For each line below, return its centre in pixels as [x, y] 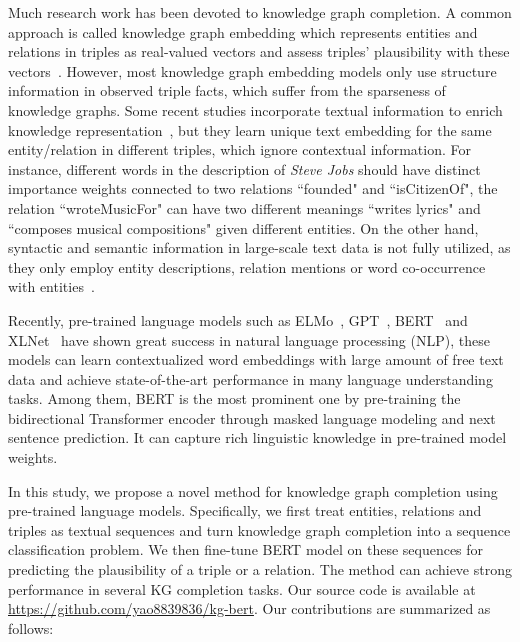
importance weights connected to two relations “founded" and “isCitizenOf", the [253, 188]
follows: [31, 627]
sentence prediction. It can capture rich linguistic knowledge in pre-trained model [257, 437]
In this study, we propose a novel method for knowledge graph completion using [253, 490]
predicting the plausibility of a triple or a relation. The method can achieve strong [260, 569]
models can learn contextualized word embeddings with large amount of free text [256, 359]
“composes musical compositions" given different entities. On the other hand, [243, 227]
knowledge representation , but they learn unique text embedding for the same [250, 129]
